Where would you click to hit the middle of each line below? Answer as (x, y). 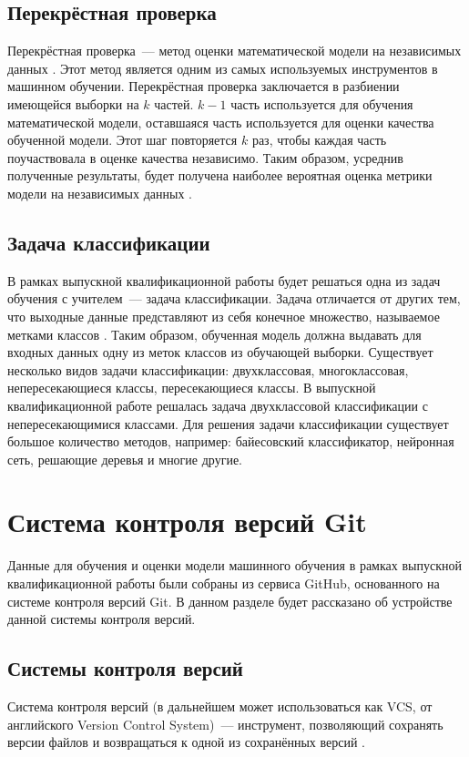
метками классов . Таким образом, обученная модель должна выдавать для (214, 334)
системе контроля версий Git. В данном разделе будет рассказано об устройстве (230, 601)
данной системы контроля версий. (102, 619)
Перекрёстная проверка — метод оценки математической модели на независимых (234, 51)
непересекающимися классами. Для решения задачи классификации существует (228, 423)
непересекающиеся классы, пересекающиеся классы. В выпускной (192, 388)
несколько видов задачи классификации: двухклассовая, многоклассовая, (208, 369)
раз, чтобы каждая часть (319, 140)
